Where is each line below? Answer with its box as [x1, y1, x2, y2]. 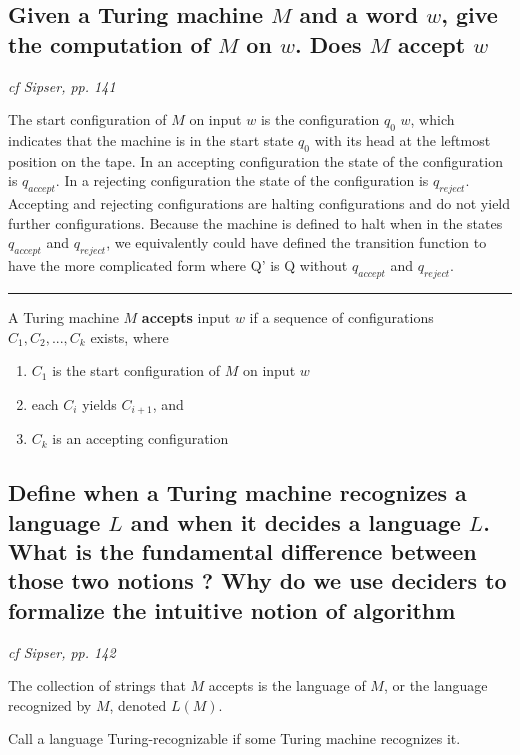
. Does [294, 28, 362, 59]
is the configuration [260, 109, 380, 130]
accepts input [141, 306, 231, 327]
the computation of [8, 28, 210, 59]
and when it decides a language [130, 506, 461, 537]
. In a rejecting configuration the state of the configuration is [55, 170, 429, 191]
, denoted [109, 694, 167, 715]
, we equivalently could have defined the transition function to [106, 232, 487, 253]
